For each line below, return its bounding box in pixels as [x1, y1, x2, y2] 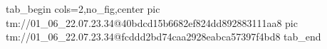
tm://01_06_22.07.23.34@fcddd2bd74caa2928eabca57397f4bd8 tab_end [6, 29, 321, 44]
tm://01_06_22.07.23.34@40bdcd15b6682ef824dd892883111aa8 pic [6, 15, 298, 30]
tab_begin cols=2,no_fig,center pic [6, 1, 160, 16]
